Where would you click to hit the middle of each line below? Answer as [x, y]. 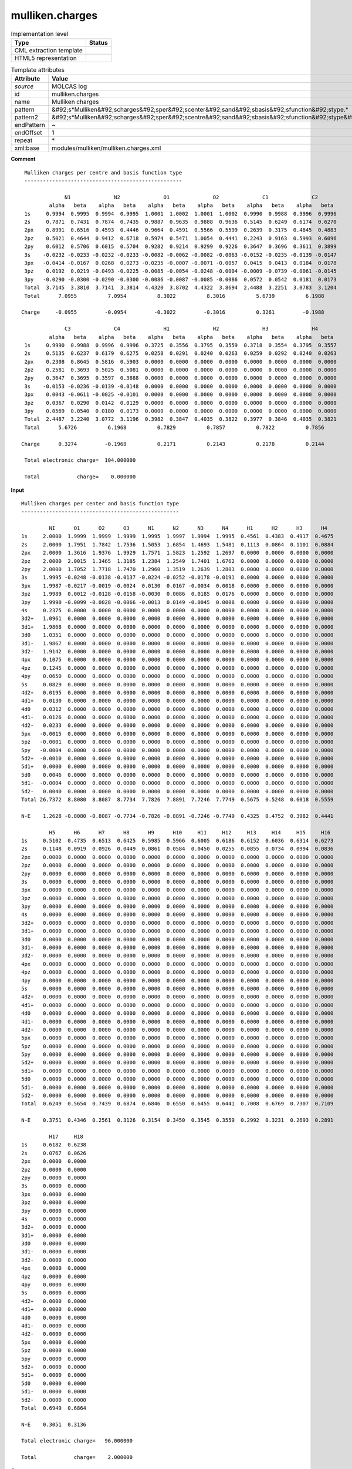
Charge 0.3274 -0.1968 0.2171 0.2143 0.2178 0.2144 [173, 444]
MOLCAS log [70, 86]
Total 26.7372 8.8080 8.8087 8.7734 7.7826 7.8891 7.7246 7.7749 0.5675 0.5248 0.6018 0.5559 [177, 799]
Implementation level [40, 33]
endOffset [28, 133]
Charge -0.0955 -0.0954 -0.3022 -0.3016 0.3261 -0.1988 [173, 312]
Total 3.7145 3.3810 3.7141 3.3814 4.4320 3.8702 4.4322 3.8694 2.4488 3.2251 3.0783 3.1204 [180, 288]
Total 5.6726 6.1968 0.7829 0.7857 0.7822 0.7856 [175, 427]
